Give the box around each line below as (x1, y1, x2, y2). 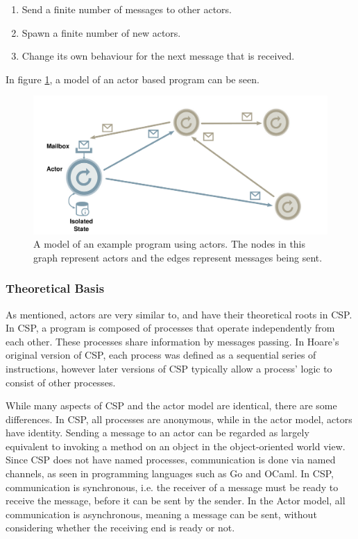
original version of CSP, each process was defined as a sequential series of (6, 348, 316, 362)
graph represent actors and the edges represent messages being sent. (33, 250, 323, 264)
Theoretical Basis (6, 280, 105, 297)
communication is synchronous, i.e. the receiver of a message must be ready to (6, 479, 339, 494)
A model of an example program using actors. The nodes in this (33, 237, 306, 251)
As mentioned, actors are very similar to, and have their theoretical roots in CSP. (6, 307, 352, 321)
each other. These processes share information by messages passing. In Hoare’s (6, 334, 339, 348)
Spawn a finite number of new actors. (22, 25, 181, 40)
